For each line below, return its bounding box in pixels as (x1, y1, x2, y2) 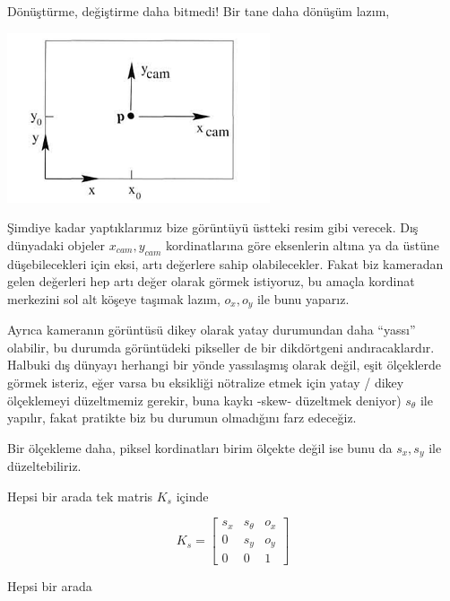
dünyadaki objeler (7, 235, 105, 254)
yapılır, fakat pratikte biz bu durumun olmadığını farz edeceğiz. (7, 408, 357, 427)
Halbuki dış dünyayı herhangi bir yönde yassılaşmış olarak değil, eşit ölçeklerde (7, 355, 442, 374)
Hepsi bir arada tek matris (7, 486, 153, 505)
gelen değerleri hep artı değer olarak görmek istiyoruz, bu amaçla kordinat (7, 272, 415, 291)
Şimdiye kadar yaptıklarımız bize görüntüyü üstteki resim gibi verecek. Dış (7, 218, 419, 237)
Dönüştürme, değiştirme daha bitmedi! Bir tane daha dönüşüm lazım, (7, 2, 390, 20)
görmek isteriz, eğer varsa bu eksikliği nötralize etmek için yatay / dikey (7, 372, 404, 391)
